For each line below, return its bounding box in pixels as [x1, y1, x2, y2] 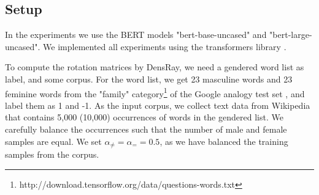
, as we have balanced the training [159, 134, 288, 147]
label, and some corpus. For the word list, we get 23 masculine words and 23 [5, 72, 293, 85]
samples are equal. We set [5, 134, 102, 147]
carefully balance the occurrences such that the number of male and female [5, 123, 287, 136]
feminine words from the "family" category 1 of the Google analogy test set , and [5, 85, 305, 100]
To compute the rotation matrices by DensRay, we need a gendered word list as [5, 61, 304, 73]
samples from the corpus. [5, 148, 99, 161]
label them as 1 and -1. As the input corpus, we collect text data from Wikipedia [5, 98, 310, 111]
